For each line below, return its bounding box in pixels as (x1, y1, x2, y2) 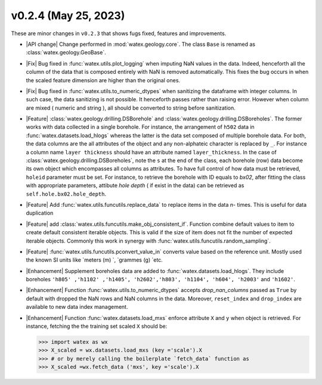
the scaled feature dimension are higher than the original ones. (26, 76, 181, 83)
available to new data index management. (26, 303, 128, 311)
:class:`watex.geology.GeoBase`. (26, 49, 107, 56)
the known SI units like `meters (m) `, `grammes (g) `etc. (26, 256, 163, 263)
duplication (26, 209, 54, 217)
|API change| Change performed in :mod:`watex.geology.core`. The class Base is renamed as (26, 41, 256, 48)
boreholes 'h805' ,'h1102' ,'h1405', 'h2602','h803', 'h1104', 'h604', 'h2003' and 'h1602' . (26, 276, 295, 283)
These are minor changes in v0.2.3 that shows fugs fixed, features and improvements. (11, 30, 227, 37)
